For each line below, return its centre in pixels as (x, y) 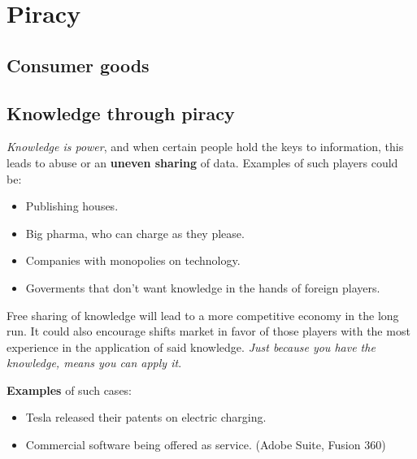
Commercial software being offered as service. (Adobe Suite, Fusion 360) (206, 445)
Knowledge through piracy (121, 113)
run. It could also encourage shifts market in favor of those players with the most (208, 331)
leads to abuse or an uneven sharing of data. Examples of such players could (202, 162)
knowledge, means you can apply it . (94, 363)
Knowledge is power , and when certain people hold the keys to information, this (205, 147)
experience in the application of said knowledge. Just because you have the (191, 346)
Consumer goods (78, 65)
